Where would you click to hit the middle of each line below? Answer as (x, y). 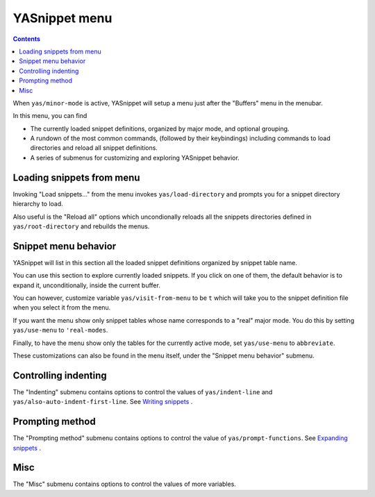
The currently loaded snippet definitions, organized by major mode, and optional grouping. (160, 128)
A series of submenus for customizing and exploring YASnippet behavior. (135, 158)
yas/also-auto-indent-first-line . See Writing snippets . (103, 402)
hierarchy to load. (38, 204)
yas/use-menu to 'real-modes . (60, 330)
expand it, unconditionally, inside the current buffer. (87, 285)
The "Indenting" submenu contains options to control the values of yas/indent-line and (143, 391)
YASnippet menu (62, 18)
